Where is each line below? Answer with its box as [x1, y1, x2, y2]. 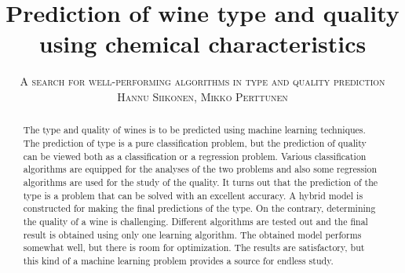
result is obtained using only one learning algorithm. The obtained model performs [23, 227, 362, 241]
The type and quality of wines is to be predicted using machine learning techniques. [23, 123, 366, 136]
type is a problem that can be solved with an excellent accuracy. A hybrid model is [23, 188, 363, 202]
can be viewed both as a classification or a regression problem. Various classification [23, 149, 367, 162]
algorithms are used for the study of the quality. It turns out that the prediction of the [23, 175, 378, 188]
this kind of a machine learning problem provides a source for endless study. [23, 253, 334, 267]
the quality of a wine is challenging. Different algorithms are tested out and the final [23, 214, 368, 227]
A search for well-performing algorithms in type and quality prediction [20, 73, 385, 89]
